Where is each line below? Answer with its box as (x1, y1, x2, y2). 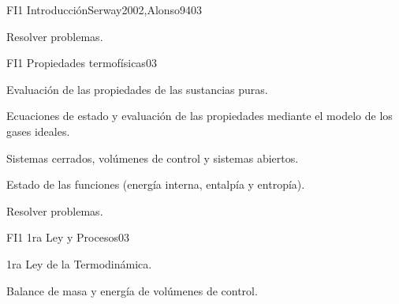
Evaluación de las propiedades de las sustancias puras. (6, 81, 268, 97)
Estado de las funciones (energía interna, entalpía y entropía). (6, 176, 305, 193)
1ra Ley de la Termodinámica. (6, 255, 152, 272)
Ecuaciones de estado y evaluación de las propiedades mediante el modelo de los (6, 107, 393, 124)
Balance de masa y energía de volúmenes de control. (6, 282, 258, 298)
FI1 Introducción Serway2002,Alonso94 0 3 (6, 2, 203, 17)
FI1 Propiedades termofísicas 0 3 (6, 54, 157, 71)
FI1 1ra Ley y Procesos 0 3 (6, 229, 129, 246)
